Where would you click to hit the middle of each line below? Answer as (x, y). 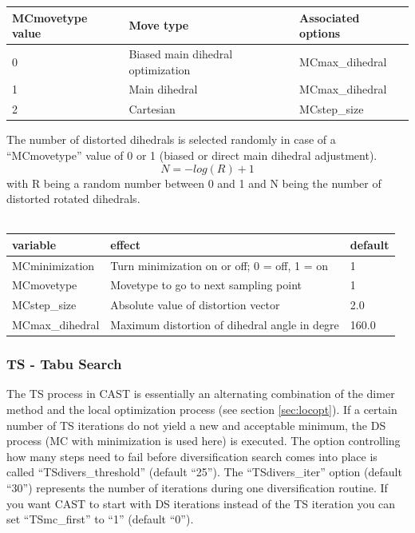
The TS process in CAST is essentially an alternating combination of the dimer (201, 394)
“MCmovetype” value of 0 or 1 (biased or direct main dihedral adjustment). (192, 155)
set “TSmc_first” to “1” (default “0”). (100, 519)
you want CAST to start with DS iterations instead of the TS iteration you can (201, 503)
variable (34, 244)
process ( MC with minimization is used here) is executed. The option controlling (204, 441)
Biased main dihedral (181, 53)
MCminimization (53, 265)
